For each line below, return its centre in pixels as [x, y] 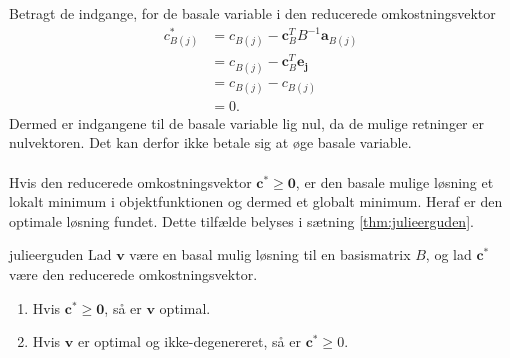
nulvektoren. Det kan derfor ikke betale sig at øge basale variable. [210, 142]
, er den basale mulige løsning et [394, 181]
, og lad [448, 254]
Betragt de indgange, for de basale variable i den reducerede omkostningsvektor [252, 13]
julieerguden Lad [60, 254]
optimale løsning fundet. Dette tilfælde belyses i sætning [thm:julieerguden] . [241, 220]
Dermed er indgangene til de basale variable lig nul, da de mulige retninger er [246, 122]
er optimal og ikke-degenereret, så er [189, 341]
